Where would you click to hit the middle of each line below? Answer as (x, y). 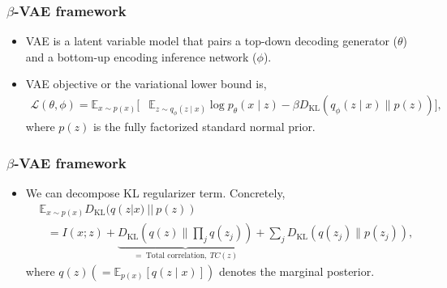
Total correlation (175, 255)
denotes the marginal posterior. (297, 271)
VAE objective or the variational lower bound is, (146, 84)
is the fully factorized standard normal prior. (204, 127)
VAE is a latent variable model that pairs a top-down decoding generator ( (212, 41)
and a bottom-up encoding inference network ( (141, 56)
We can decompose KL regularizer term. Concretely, (155, 192)
